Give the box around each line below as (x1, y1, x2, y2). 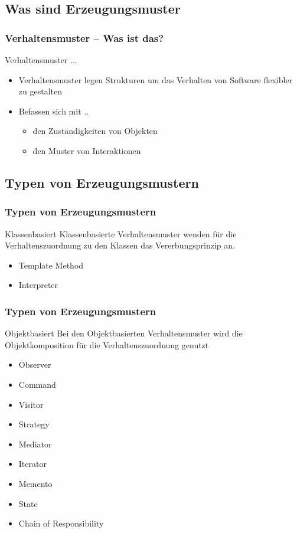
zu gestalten (18, 85, 62, 97)
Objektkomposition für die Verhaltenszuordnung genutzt (5, 338, 209, 351)
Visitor (18, 398, 44, 410)
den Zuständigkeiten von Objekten (32, 125, 158, 137)
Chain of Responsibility (18, 517, 104, 529)
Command (18, 378, 56, 390)
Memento (18, 477, 53, 489)
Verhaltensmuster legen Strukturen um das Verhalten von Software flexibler (18, 73, 293, 86)
